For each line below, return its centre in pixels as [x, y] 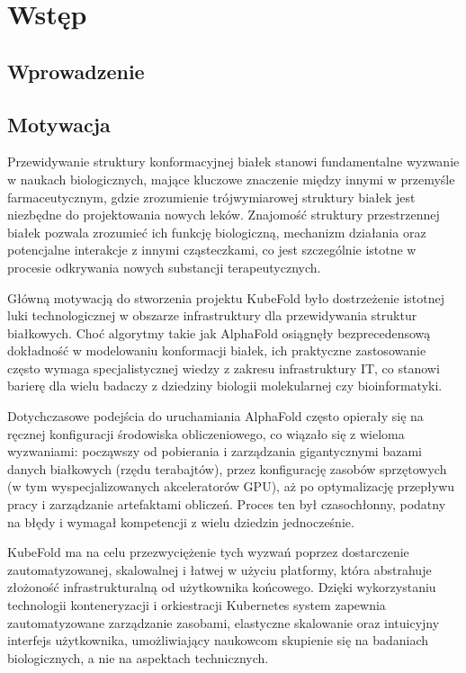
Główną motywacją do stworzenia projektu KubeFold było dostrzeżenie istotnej [226, 297]
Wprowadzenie [76, 71]
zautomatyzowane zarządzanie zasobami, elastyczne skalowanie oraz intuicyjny [224, 622]
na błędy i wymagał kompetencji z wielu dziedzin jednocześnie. [181, 521]
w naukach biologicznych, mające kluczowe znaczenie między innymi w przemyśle [231, 179]
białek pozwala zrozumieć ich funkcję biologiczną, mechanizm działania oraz [217, 232]
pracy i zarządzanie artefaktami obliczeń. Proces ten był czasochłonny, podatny [227, 504]
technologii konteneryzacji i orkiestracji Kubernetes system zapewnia [197, 605]
